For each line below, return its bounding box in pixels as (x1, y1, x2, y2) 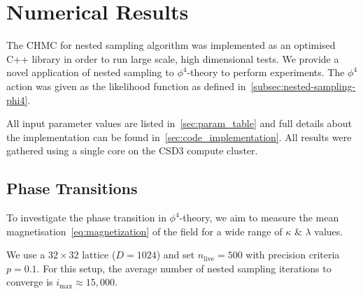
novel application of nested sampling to (6, 65, 174, 80)
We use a (6, 247, 45, 262)
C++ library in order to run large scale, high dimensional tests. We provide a (6, 51, 339, 66)
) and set (156, 247, 195, 262)
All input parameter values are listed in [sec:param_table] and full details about (6, 116, 353, 131)
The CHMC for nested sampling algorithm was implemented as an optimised (6, 38, 336, 52)
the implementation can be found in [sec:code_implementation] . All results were (6, 129, 352, 144)
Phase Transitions (6, 177, 138, 199)
